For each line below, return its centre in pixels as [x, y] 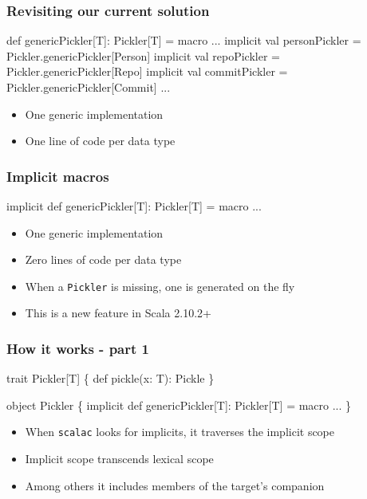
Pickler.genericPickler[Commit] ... [89, 87]
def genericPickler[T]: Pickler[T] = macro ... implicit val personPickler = [184, 40]
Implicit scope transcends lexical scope [119, 459]
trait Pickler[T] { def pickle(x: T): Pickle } [110, 378]
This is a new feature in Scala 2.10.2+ [118, 313]
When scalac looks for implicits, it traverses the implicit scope [180, 432]
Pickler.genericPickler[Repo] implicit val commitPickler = [147, 71]
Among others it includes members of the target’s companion [175, 485]
